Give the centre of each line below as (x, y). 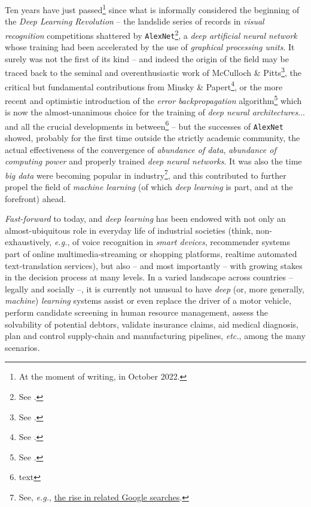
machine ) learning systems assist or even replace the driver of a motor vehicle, (148, 300)
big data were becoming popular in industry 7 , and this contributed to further (146, 174)
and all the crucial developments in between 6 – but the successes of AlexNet (144, 125)
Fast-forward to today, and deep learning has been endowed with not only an (145, 219)
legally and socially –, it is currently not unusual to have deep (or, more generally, (155, 288)
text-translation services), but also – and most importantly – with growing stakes (154, 265)
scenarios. (22, 347)
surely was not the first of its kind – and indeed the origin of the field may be (147, 58)
